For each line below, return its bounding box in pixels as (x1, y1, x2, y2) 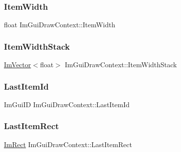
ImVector (4, 59, 31, 70)
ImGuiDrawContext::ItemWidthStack (65, 59, 177, 70)
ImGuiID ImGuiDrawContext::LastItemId (4, 99, 130, 109)
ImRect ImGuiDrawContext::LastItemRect (4, 139, 132, 149)
